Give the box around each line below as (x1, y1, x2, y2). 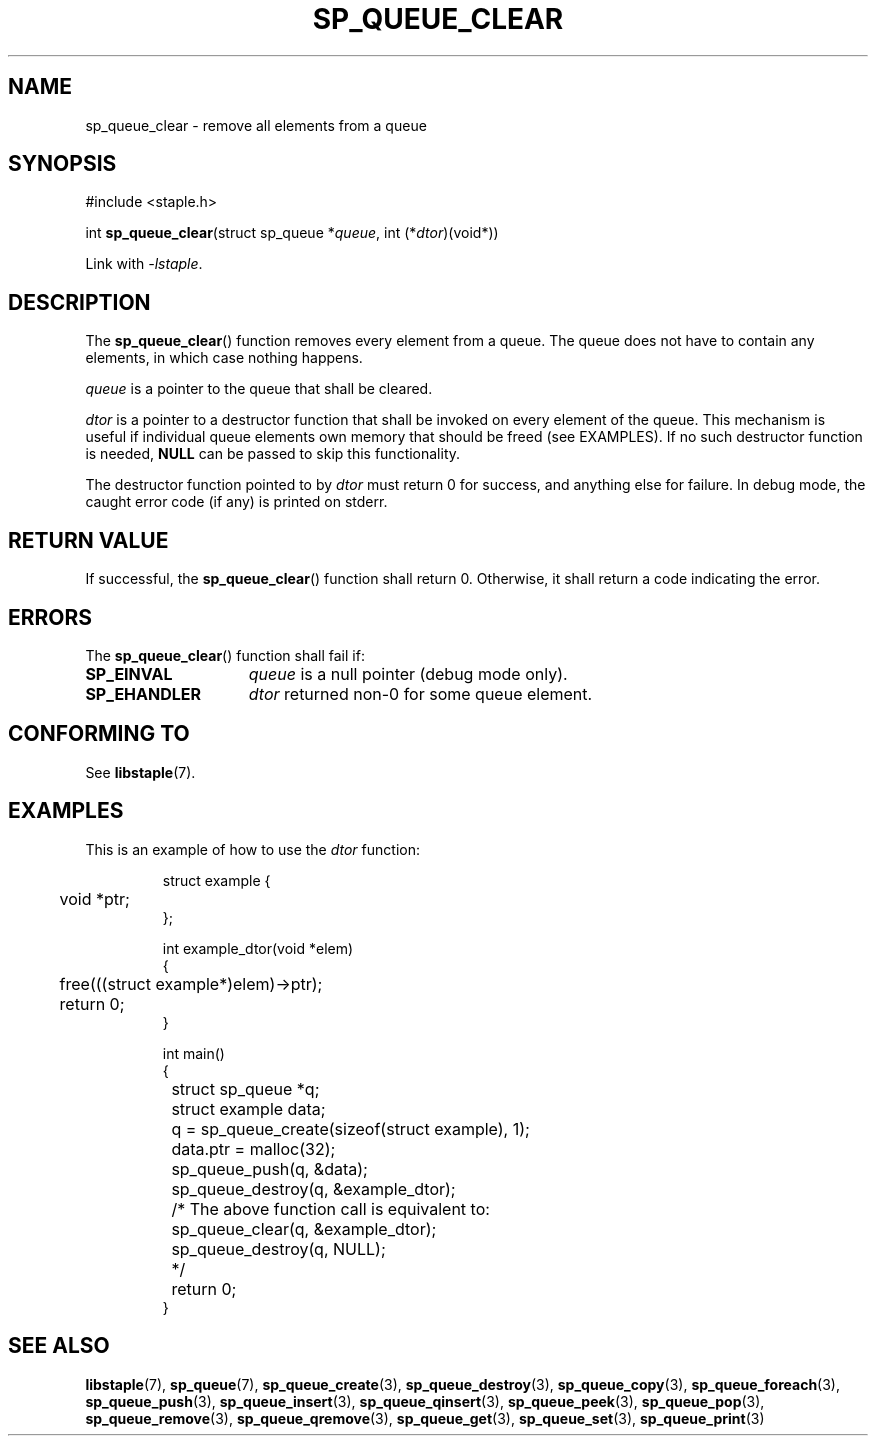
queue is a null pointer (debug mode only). (248, 663, 568, 684)
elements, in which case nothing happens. (85, 349, 363, 367)
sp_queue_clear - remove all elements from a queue (85, 116, 427, 134)
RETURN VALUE (8, 527, 169, 553)
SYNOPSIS (8, 151, 117, 177)
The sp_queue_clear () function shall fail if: (85, 646, 365, 664)
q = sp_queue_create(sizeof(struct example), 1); (171, 1118, 530, 1139)
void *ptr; (59, 888, 130, 909)
